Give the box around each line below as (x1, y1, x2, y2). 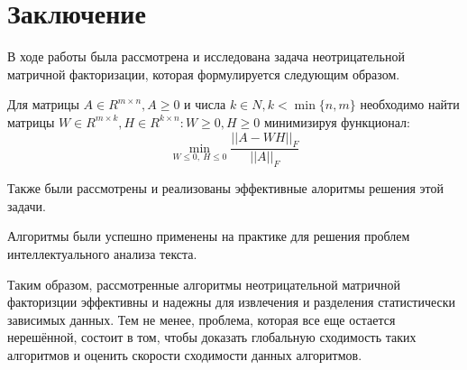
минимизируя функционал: (263, 112, 410, 131)
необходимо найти (360, 95, 460, 114)
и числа (184, 95, 226, 114)
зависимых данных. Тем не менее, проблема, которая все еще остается (7, 310, 396, 328)
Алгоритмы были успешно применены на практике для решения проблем (7, 227, 410, 245)
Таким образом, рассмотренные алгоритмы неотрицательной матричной (7, 274, 400, 293)
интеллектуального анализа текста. (7, 244, 197, 263)
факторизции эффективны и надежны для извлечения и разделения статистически (7, 292, 456, 311)
